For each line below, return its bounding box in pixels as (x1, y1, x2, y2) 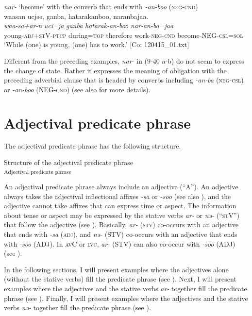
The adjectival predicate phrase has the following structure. (4, 141, 181, 151)
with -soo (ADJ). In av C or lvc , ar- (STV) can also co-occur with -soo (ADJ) (4, 238, 235, 249)
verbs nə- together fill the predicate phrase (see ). (4, 302, 151, 313)
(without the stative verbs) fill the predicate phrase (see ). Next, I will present (4, 274, 236, 284)
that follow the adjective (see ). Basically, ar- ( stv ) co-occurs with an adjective (4, 219, 238, 230)
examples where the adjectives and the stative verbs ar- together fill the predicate (4, 283, 247, 293)
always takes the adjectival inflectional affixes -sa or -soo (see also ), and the (4, 191, 231, 201)
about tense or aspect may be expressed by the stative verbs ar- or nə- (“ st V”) (4, 210, 240, 220)
